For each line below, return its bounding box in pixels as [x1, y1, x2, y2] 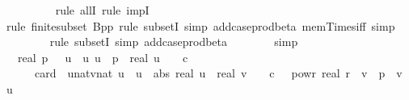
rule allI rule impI [55, 2, 150, 18]
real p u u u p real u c [17, 48, 188, 65]
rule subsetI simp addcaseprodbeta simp [49, 33, 298, 50]
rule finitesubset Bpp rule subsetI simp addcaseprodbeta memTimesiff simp [6, 17, 395, 34]
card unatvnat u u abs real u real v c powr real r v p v [34, 65, 403, 81]
